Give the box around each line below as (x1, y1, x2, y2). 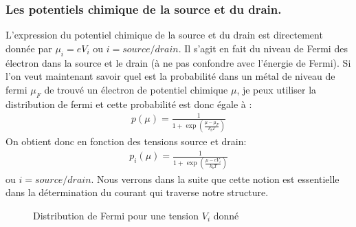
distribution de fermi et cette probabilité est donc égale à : (5, 96, 252, 111)
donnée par (5, 41, 52, 55)
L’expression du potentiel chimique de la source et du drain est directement (5, 28, 323, 42)
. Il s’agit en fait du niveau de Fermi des (178, 41, 348, 55)
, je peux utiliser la (236, 82, 317, 96)
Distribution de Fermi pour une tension (33, 208, 199, 222)
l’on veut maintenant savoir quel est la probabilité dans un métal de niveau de (5, 69, 335, 83)
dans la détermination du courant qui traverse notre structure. (5, 185, 269, 199)
